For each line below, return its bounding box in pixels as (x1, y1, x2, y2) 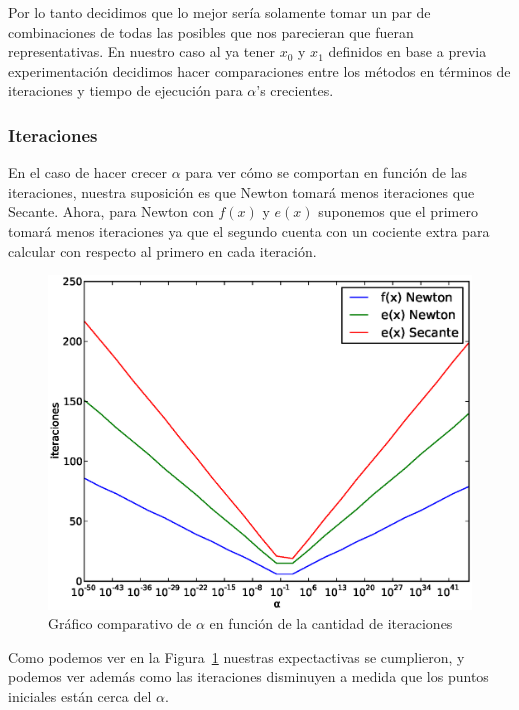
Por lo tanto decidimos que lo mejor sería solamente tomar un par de (8, 2, 431, 22)
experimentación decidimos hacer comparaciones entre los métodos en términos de (8, 60, 511, 81)
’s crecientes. (256, 80, 334, 101)
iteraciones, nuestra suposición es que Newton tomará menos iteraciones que (8, 181, 475, 202)
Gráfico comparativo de (48, 613, 192, 634)
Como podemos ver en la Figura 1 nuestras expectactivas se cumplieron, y (8, 646, 465, 667)
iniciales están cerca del (8, 686, 152, 706)
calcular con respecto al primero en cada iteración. (8, 240, 317, 261)
